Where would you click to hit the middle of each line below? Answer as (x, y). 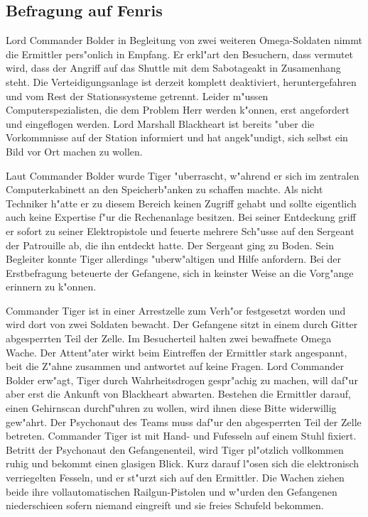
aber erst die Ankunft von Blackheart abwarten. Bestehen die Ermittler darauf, (178, 394)
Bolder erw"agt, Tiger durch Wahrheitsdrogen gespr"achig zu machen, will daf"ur (182, 380)
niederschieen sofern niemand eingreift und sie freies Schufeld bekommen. (165, 505)
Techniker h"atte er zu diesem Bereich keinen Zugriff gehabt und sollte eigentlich (181, 203)
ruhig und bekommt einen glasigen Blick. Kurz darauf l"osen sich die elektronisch (183, 463)
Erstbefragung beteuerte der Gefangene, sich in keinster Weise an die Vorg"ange (180, 272)
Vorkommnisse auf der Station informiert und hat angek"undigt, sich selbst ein (177, 137)
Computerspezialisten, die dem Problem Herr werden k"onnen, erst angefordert (178, 110)
